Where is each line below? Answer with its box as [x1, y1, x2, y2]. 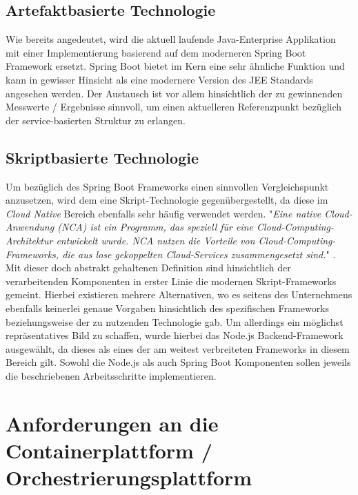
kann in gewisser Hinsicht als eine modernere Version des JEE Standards [6, 72, 313, 86]
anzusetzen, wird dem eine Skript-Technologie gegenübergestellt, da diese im [6, 193, 328, 207]
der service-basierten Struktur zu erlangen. [6, 113, 186, 127]
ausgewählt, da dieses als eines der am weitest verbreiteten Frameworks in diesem [6, 341, 350, 356]
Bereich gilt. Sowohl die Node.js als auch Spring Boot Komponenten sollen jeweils [6, 355, 351, 369]
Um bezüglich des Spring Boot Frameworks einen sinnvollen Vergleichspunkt [6, 179, 329, 193]
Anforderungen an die [6, 409, 219, 437]
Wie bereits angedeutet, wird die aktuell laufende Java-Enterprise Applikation [6, 32, 336, 46]
